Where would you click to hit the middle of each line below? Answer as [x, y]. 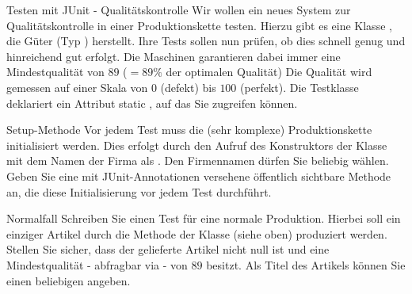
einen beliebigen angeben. [69, 280]
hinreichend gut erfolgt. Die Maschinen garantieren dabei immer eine [174, 56]
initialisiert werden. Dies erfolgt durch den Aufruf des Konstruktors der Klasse [197, 145]
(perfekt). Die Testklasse [299, 87]
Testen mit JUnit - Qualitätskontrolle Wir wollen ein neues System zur [179, 10]
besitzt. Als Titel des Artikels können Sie [306, 264]
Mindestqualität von [55, 72]
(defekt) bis [188, 87]
